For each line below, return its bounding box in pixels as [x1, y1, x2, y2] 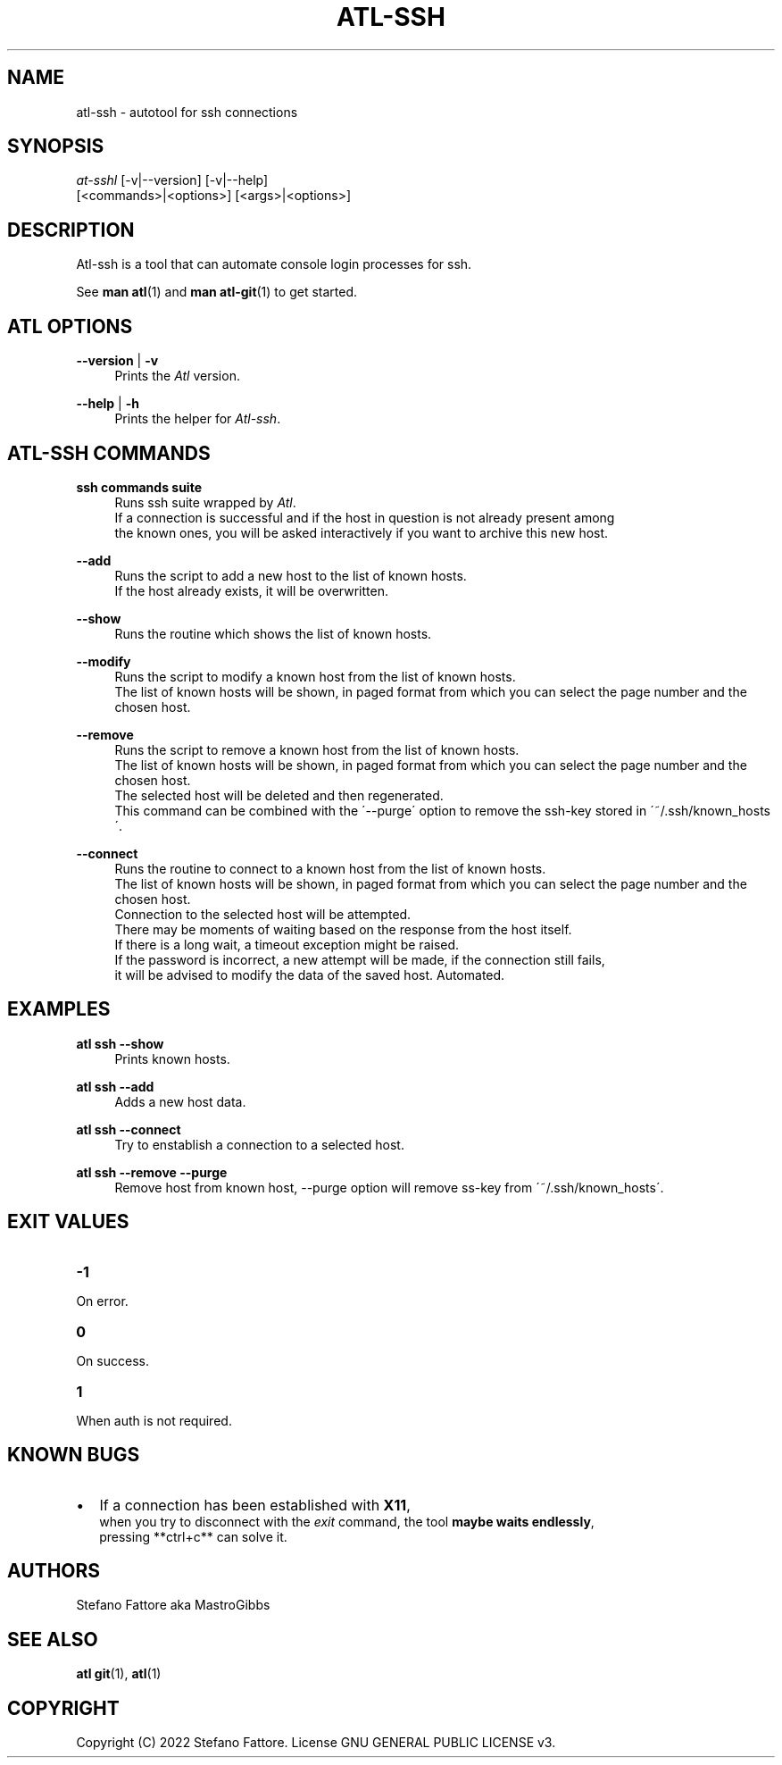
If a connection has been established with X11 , [99, 1495, 411, 1514]
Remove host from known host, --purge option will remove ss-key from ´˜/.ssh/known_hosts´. [114, 1179, 664, 1195]
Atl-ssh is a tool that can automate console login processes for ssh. [76, 256, 472, 272]
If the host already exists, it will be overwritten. [114, 582, 388, 598]
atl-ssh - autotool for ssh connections [76, 104, 298, 120]
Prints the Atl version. [114, 368, 240, 384]
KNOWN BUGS [7, 1443, 140, 1467]
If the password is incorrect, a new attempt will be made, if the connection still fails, [114, 951, 605, 967]
